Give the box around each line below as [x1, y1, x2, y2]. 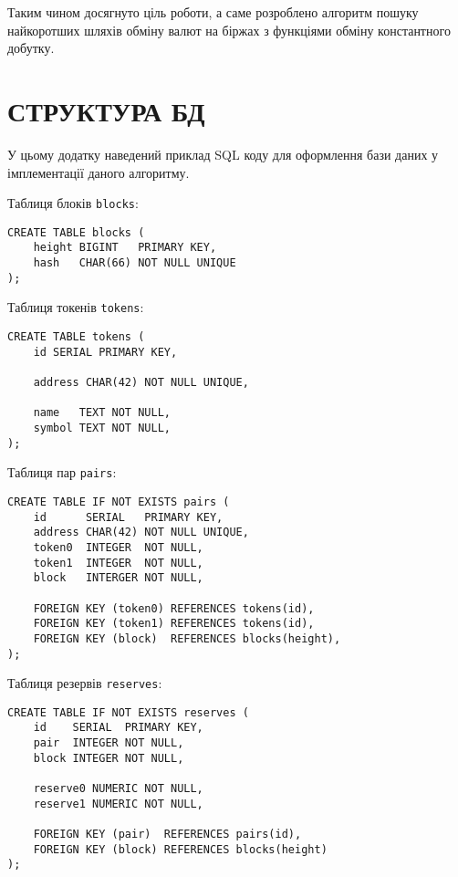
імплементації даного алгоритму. [7, 162, 190, 182]
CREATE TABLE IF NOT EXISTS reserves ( [7, 705, 249, 719]
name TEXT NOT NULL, [33, 406, 171, 420]
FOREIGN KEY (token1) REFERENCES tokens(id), [33, 617, 315, 631]
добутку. [7, 38, 55, 57]
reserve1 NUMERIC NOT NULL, [33, 797, 203, 810]
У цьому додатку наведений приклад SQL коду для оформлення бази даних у [7, 144, 439, 163]
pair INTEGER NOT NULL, [33, 736, 184, 750]
